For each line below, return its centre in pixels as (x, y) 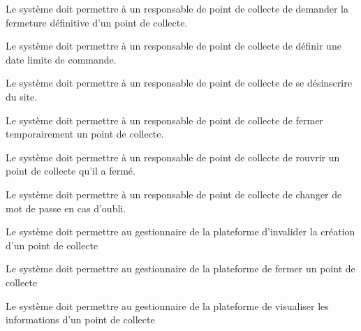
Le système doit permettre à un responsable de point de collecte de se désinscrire (179, 83)
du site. (22, 96)
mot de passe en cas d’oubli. (66, 208)
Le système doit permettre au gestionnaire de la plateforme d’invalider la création (180, 231)
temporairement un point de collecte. (85, 134)
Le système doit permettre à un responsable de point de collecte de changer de (174, 194)
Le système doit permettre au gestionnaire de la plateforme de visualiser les (167, 306)
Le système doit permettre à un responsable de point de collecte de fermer (164, 120)
